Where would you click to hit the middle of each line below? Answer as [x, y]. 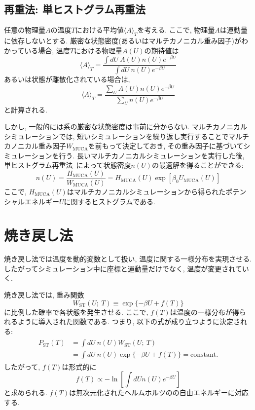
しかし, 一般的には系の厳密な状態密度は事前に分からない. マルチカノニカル [126, 126]
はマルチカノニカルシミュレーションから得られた [146, 191]
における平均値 [99, 30]
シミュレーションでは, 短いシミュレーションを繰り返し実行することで [116, 136]
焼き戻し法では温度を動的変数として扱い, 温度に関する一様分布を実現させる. [128, 259]
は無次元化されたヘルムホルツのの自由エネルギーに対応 [159, 392]
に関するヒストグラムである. [109, 201]
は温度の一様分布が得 [204, 312]
